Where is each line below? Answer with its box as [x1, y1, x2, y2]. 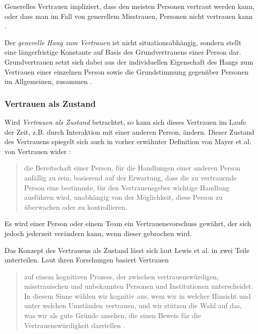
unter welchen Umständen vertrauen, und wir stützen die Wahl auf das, [24, 300, 242, 311]
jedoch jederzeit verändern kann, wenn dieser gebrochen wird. [4, 228, 192, 238]
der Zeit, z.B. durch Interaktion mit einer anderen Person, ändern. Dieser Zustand [4, 126, 255, 137]
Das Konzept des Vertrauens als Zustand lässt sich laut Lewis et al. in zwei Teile [4, 245, 250, 255]
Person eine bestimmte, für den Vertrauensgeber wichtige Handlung [24, 182, 230, 192]
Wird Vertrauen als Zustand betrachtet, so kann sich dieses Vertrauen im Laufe [4, 116, 246, 127]
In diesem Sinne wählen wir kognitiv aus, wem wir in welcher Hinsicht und [24, 290, 251, 301]
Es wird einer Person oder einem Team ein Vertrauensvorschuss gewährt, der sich [4, 218, 252, 229]
